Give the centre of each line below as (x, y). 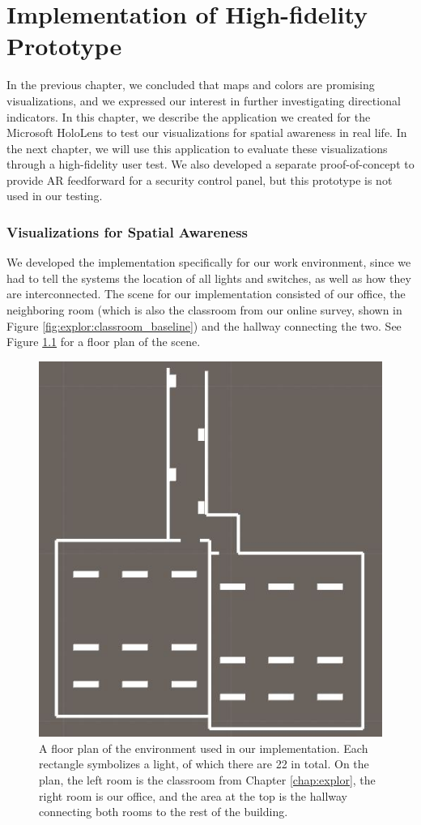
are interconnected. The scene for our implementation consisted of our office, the (206, 294)
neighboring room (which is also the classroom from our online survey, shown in (204, 310)
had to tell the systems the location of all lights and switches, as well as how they (209, 278)
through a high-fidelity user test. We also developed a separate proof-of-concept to (210, 164)
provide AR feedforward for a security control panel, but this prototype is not (200, 180)
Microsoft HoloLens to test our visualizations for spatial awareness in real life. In (207, 133)
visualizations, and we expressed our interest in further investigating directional (204, 100)
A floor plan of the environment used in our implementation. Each (204, 748)
